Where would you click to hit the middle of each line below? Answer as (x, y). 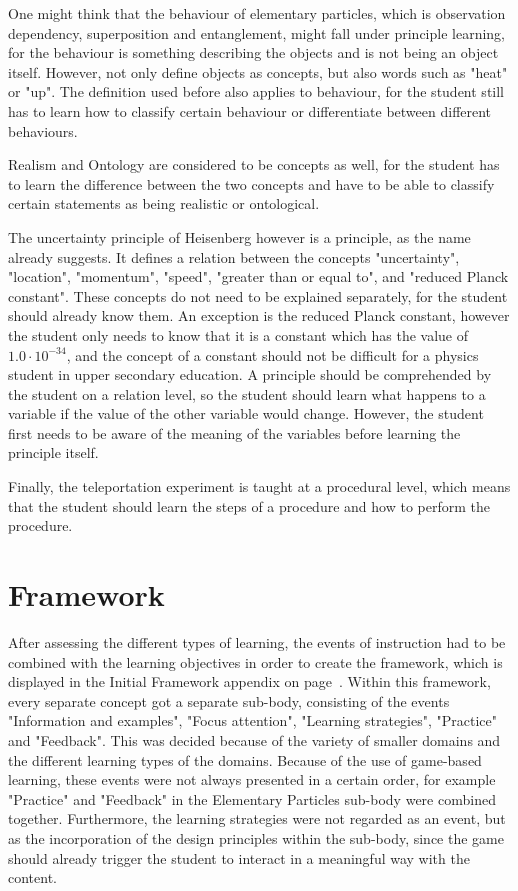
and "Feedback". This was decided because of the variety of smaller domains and (254, 739)
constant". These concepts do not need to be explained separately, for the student (258, 295)
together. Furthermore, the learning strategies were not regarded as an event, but (257, 818)
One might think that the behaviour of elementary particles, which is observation (257, 13)
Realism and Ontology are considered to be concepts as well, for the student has (254, 164)
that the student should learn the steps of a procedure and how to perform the (249, 505)
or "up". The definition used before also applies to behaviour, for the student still (256, 91)
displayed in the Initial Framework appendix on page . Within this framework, (249, 681)
